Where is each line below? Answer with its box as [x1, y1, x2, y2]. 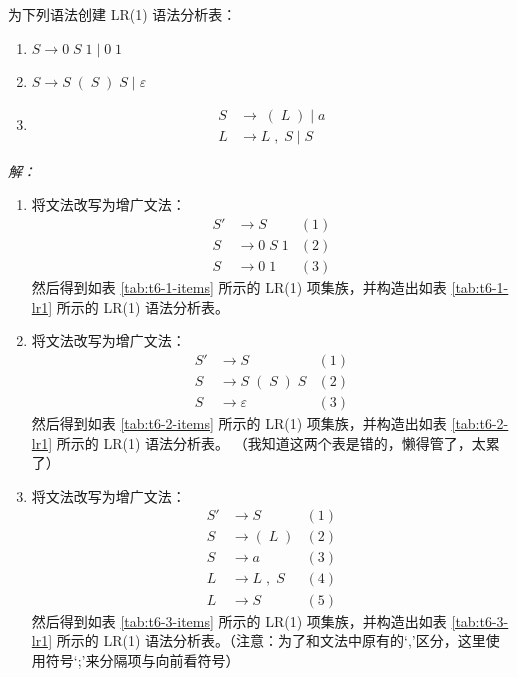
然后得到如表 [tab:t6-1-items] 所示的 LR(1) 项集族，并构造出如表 [31, 277, 447, 298]
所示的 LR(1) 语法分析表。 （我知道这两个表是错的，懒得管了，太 [56, 432, 486, 453]
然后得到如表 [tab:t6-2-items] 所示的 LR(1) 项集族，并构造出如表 [31, 413, 447, 433]
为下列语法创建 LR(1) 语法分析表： [8, 4, 237, 24]
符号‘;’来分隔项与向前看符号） [45, 649, 240, 670]
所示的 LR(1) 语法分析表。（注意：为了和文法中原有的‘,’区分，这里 [56, 630, 486, 651]
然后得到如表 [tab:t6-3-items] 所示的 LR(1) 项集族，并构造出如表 [31, 610, 447, 631]
